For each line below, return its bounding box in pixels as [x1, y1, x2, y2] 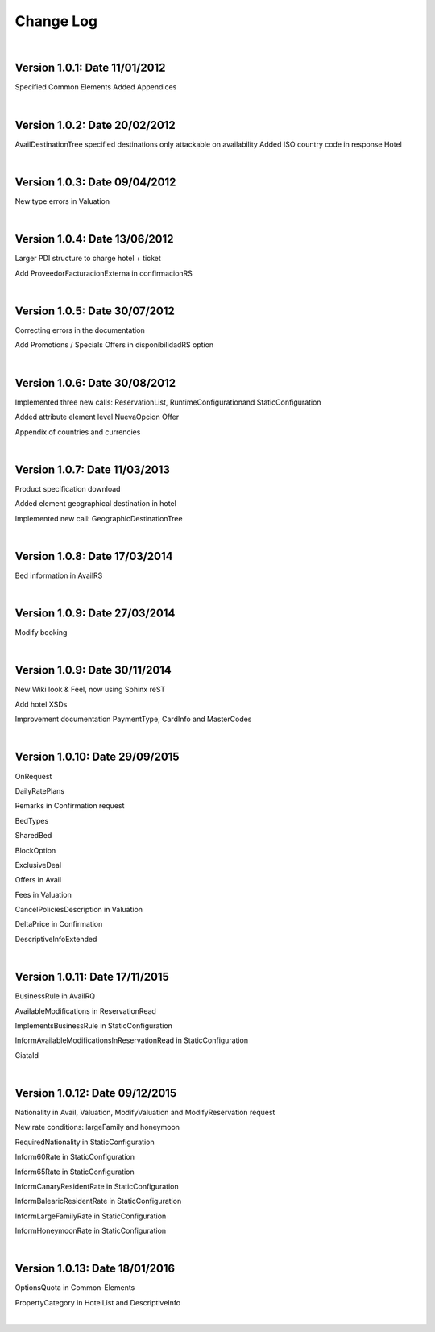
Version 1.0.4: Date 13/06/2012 [14, 232, 174, 246]
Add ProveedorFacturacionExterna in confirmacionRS [14, 268, 193, 278]
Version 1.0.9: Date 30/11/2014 [14, 663, 172, 677]
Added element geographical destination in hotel [14, 499, 176, 508]
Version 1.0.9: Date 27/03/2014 [14, 607, 176, 620]
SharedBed [14, 831, 52, 840]
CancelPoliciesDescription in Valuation [14, 905, 143, 915]
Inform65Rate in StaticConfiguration [14, 1167, 135, 1176]
